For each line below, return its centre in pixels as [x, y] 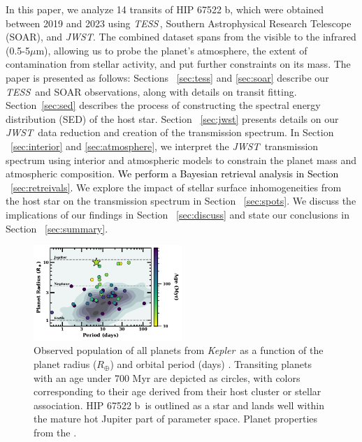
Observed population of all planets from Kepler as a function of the [179, 350]
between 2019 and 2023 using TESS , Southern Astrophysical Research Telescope [179, 23]
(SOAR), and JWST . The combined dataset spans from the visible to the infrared [181, 37]
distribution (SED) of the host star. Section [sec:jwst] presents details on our [172, 118]
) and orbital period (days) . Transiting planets [211, 363]
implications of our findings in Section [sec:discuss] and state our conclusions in [178, 214]
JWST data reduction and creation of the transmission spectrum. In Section [170, 132]
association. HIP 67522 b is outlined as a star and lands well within [179, 405]
